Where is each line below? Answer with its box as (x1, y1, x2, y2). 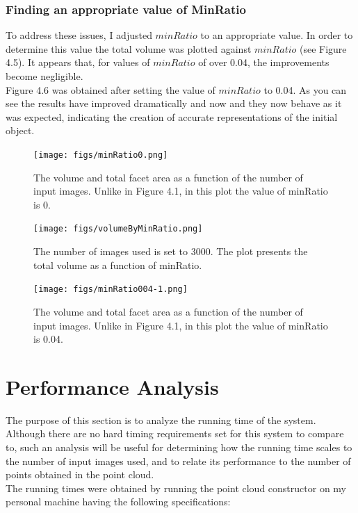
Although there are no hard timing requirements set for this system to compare (6, 426, 344, 441)
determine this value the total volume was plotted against (6, 41, 252, 56)
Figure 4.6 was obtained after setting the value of (6, 82, 215, 97)
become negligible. (6, 69, 83, 83)
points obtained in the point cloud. (6, 467, 154, 482)
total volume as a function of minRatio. (33, 257, 202, 272)
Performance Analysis (6, 372, 219, 400)
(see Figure (299, 41, 347, 56)
